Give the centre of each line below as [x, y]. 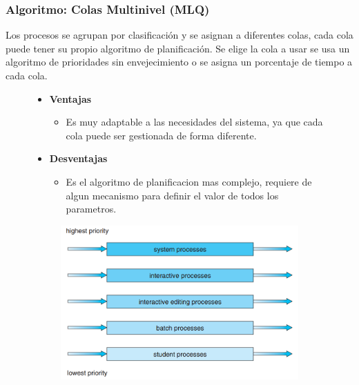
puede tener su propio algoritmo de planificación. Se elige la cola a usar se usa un [178, 48]
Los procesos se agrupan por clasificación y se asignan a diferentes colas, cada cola [179, 35]
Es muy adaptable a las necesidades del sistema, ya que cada [194, 122]
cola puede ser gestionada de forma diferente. [161, 135]
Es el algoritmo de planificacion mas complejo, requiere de [189, 181]
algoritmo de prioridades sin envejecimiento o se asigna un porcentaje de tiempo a [179, 62]
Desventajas [78, 158]
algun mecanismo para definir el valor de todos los [172, 195]
